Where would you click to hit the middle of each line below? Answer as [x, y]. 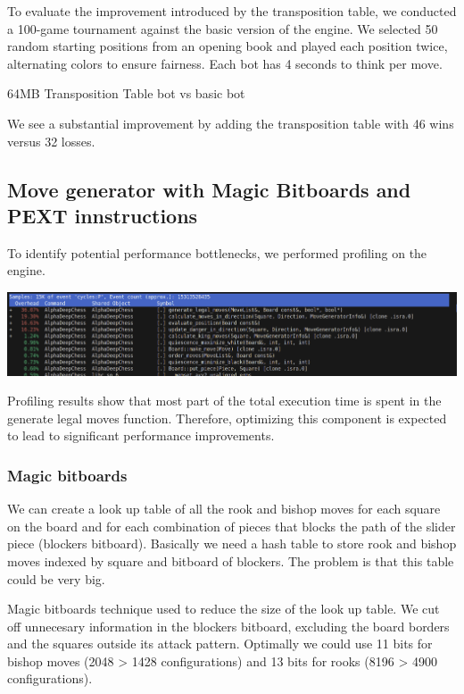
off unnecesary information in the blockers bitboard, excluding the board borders [228, 626]
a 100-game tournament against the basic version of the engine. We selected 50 [223, 28]
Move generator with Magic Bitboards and [209, 189]
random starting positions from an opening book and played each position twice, [228, 46]
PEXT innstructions [103, 215]
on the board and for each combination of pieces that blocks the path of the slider [232, 526]
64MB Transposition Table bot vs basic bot [126, 93]
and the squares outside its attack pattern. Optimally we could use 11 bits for [220, 644]
